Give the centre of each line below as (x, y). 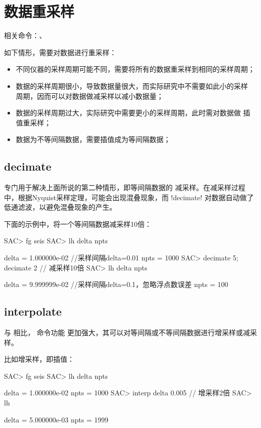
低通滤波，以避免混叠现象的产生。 (60, 207)
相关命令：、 (25, 35)
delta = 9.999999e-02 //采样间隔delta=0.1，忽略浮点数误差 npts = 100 (116, 284)
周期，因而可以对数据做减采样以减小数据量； (90, 96)
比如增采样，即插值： (39, 359)
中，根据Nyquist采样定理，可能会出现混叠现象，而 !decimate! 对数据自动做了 (129, 197)
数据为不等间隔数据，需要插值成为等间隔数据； (93, 139)
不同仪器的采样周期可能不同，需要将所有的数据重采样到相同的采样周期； (135, 69)
